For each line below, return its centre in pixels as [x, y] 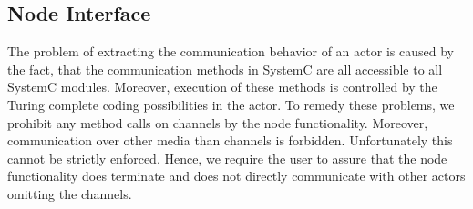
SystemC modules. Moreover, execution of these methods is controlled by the [222, 87]
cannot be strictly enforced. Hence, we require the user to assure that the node [227, 158]
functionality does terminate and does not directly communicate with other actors [236, 176]
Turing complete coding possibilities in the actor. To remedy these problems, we [231, 104]
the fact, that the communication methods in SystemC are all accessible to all [225, 69]
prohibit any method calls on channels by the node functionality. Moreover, [218, 122]
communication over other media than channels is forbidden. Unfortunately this [230, 140]
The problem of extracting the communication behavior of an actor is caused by [231, 51]
